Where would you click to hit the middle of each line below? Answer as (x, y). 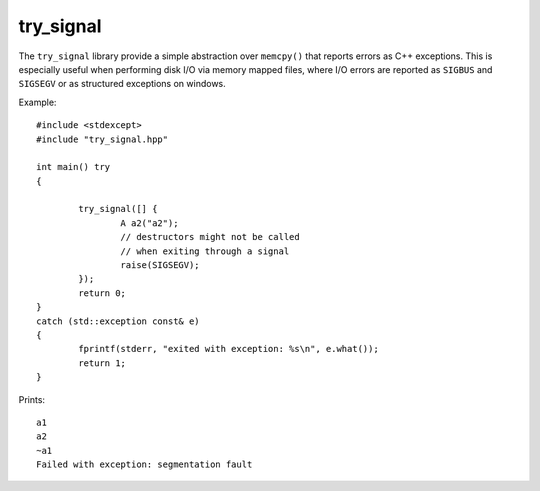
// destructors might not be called (210, 237)
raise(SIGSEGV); (160, 265)
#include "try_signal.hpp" (102, 139)
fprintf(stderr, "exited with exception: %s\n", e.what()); (228, 349)
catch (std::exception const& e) (118, 321)
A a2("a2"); (149, 223)
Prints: (31, 399)
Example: (37, 102)
